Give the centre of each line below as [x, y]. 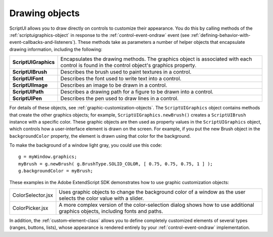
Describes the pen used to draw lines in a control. [120, 98]
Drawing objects [44, 13]
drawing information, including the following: [56, 49]
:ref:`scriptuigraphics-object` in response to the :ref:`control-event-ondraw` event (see [99, 35]
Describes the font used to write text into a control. [121, 79]
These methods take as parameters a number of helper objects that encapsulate [161, 42]
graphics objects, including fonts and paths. [111, 211]
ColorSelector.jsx [33, 195]
